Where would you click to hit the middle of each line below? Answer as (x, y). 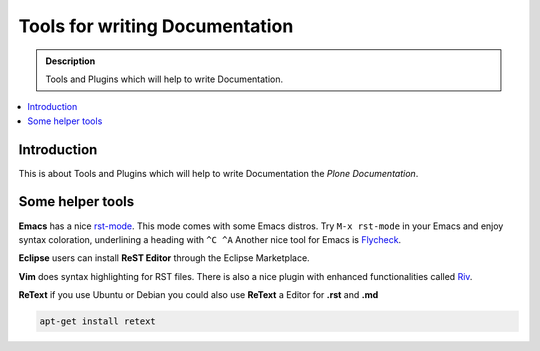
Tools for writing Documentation (156, 26)
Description (70, 61)
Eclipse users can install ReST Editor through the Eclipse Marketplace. (164, 258)
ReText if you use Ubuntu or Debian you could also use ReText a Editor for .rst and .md (198, 295)
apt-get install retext (98, 321)
